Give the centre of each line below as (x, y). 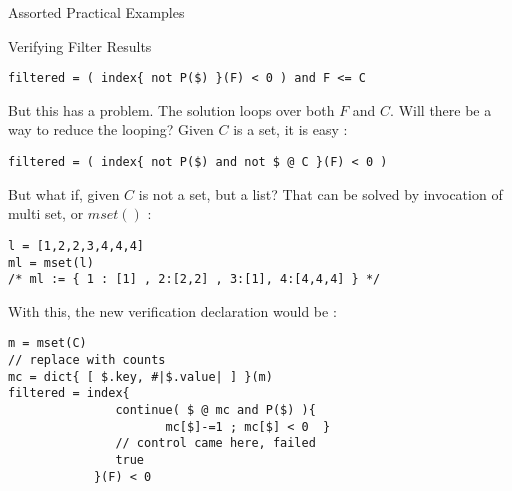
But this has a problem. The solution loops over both (171, 109)
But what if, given (64, 193)
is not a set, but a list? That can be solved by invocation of (320, 193)
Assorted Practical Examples (96, 12)
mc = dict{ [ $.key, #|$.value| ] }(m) (140, 376)
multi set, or (46, 213)
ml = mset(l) (51, 262)
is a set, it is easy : (290, 129)
